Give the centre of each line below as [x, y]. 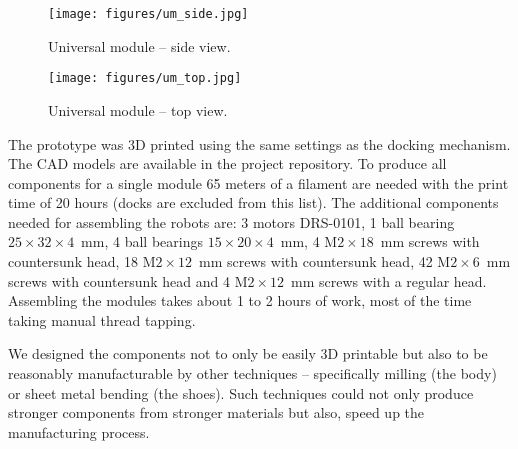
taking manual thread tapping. [102, 319]
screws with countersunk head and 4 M [128, 280]
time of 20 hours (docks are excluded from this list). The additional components [253, 202]
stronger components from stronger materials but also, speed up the [216, 412]
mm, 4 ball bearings [142, 241]
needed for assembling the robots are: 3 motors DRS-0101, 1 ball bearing [231, 221]
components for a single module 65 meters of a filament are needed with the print [258, 182]
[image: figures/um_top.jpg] [145, 78]
